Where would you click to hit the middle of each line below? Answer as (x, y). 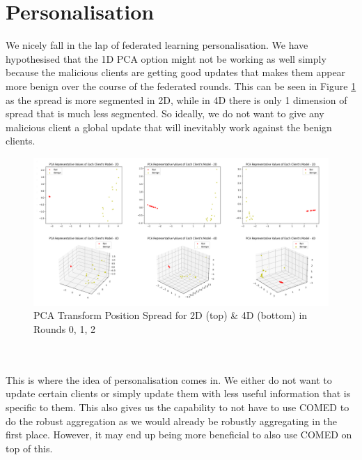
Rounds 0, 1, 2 (64, 329)
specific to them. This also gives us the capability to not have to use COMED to (178, 407)
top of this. (29, 448)
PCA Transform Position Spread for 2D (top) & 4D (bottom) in (171, 315)
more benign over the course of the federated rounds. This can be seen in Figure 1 (181, 86)
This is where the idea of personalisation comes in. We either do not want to (169, 379)
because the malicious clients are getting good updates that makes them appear (176, 72)
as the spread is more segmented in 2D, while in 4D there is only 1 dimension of (176, 99)
